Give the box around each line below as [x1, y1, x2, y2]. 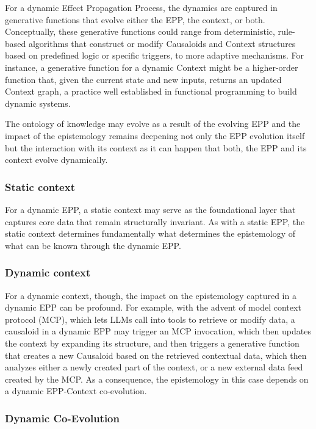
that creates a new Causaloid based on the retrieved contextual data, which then [5, 348, 307, 361]
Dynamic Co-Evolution [5, 410, 120, 425]
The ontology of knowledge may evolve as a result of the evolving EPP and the [5, 117, 301, 130]
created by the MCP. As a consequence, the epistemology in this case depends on [5, 372, 309, 385]
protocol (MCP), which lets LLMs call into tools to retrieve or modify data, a [5, 312, 295, 325]
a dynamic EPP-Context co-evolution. [5, 384, 147, 397]
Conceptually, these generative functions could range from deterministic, [5, 25, 275, 38]
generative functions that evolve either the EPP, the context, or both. [5, 13, 265, 26]
